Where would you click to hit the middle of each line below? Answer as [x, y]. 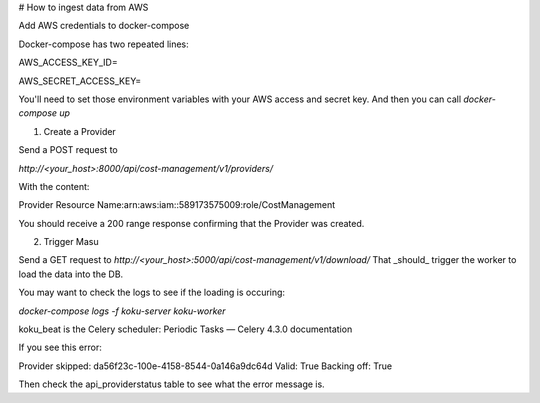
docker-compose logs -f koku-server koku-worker [122, 311]
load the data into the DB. [71, 274]
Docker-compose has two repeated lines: [103, 44]
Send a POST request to [68, 150]
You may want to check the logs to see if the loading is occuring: [151, 292]
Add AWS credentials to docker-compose [104, 26]
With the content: [54, 186]
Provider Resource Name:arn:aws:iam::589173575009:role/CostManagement [177, 205]
